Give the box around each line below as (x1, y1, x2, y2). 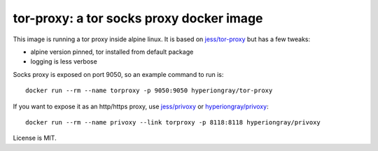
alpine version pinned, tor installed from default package (30, 48, 194, 56)
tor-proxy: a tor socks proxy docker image (13, 10, 263, 26)
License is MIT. (13, 134, 57, 143)
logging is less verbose (30, 57, 97, 66)
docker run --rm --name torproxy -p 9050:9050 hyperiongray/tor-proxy (25, 87, 273, 94)
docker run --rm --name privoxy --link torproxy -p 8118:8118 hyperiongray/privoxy (25, 118, 321, 126)
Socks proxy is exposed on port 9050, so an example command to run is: (13, 70, 224, 78)
